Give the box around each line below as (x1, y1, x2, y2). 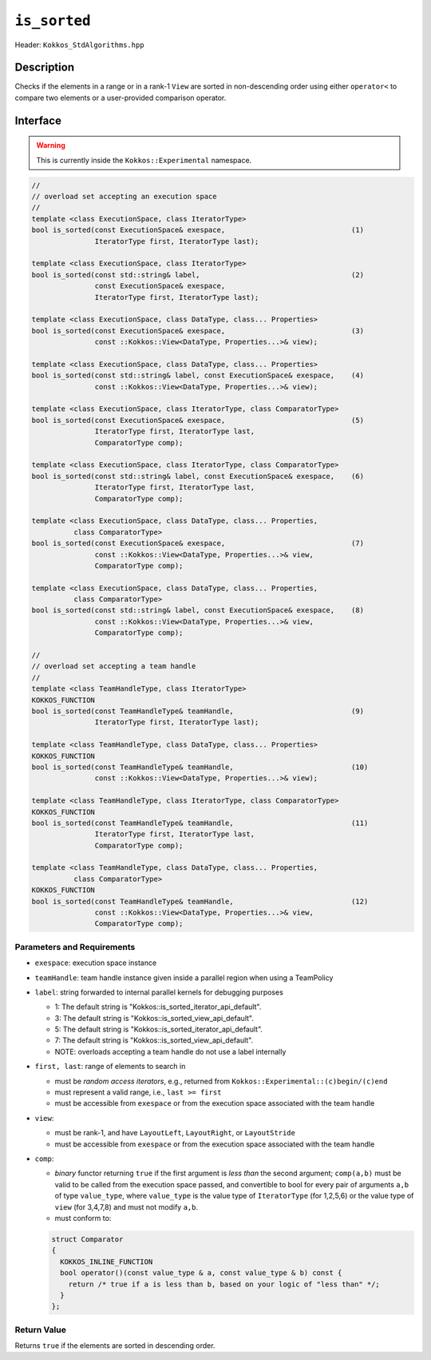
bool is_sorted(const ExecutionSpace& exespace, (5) (31, 416, 365, 425)
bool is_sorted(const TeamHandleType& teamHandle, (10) (31, 762, 369, 772)
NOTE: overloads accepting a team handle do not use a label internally (54, 1047, 287, 1056)
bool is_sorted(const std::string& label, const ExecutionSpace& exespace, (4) (31, 371, 365, 380)
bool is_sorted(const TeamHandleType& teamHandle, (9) (31, 706, 365, 716)
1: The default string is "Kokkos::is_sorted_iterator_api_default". (54, 1002, 262, 1011)
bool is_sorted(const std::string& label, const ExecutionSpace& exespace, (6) (31, 472, 365, 481)
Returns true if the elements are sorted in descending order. (14, 1341, 215, 1350)
